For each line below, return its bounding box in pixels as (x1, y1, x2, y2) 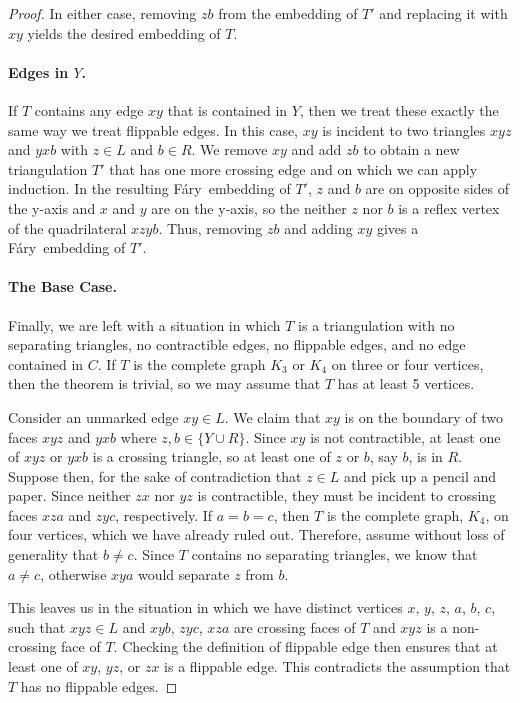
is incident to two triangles (322, 119, 486, 140)
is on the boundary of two (344, 406, 503, 427)
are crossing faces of (233, 616, 356, 637)
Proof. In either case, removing (8, 3, 197, 23)
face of (61, 636, 101, 657)
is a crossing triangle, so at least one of (92, 446, 331, 467)
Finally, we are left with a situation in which (8, 314, 281, 335)
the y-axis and (8, 197, 96, 218)
